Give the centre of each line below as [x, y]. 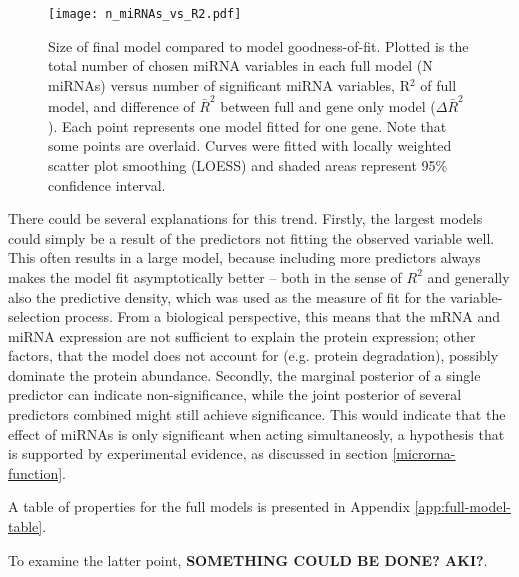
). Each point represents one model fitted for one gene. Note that [247, 125]
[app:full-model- [462, 506]
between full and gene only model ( [328, 106]
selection [34, 316]
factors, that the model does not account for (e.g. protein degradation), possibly [253, 355]
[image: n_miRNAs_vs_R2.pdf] [145, 14]
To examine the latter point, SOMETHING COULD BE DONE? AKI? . [248, 559]
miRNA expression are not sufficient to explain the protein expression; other [242, 335]
